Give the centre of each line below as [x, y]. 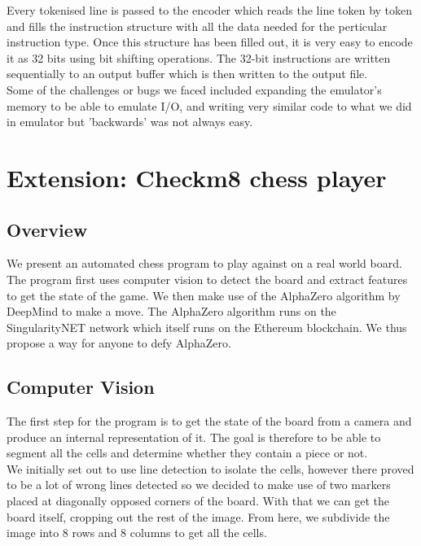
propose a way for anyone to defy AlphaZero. [119, 343]
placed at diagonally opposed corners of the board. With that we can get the [198, 501]
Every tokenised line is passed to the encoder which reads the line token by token [210, 10]
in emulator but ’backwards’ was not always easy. [130, 122]
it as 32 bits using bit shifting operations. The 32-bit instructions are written [199, 57]
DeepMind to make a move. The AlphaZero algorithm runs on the [171, 311]
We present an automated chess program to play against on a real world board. [204, 263]
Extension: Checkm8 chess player [197, 177]
